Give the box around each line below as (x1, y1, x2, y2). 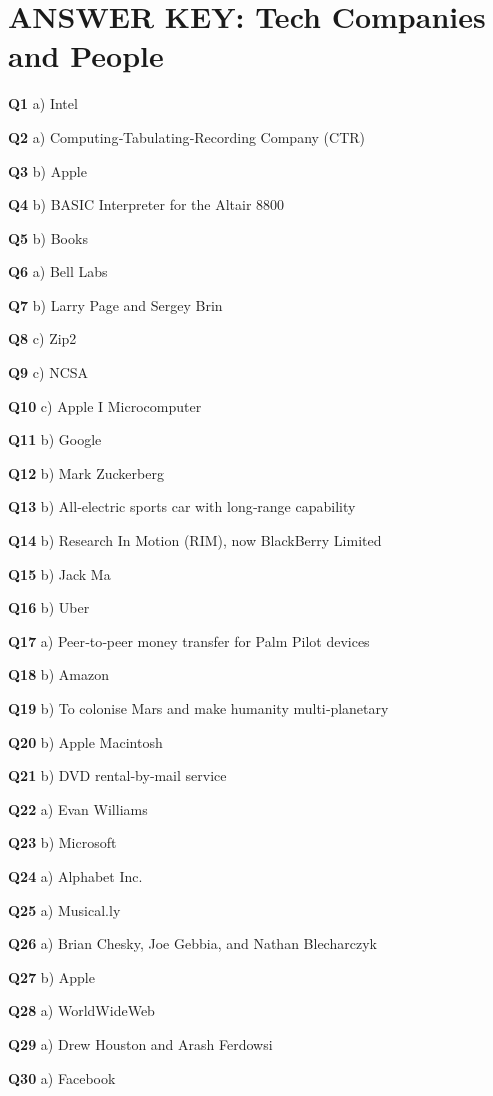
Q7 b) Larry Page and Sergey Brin (8, 294, 223, 315)
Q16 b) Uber (8, 597, 90, 618)
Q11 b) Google (8, 429, 102, 450)
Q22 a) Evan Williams (8, 798, 148, 819)
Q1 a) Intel (8, 93, 78, 114)
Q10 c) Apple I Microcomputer (8, 395, 202, 416)
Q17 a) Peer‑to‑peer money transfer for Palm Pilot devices (8, 630, 370, 651)
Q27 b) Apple (8, 966, 95, 987)
